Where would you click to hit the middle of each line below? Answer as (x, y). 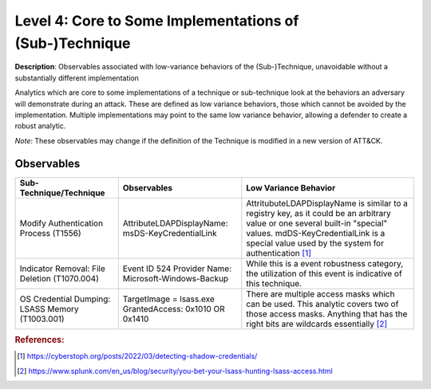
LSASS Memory (49, 308)
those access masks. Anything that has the (327, 313)
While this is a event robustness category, (325, 263)
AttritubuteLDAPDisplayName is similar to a (327, 203)
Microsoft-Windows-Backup (176, 278)
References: (40, 340)
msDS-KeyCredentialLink (170, 233)
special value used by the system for (315, 243)
